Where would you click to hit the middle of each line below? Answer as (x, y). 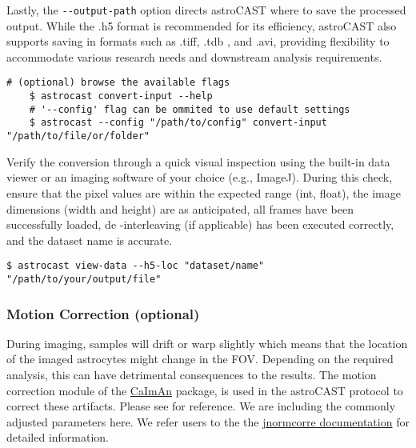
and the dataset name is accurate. (90, 240)
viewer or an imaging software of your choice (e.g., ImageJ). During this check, (200, 177)
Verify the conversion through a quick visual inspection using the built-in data (198, 161)
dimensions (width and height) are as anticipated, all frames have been (180, 208)
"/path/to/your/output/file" (84, 279)
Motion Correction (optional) (103, 313)
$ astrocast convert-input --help (121, 96)
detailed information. (58, 437)
